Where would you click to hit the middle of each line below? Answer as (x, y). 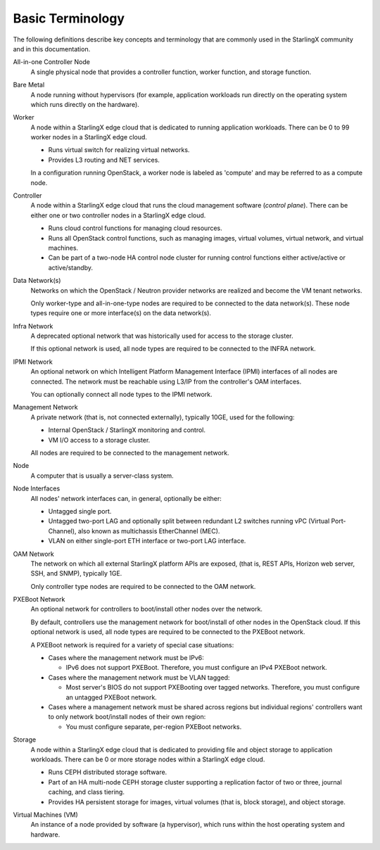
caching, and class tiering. (86, 792)
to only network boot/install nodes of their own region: (127, 717)
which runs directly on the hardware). (85, 104)
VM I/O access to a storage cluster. (99, 440)
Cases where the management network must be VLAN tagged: (139, 677)
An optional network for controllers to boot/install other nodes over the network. (147, 609)
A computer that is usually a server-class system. (102, 476)
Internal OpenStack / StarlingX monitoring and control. (127, 430)
